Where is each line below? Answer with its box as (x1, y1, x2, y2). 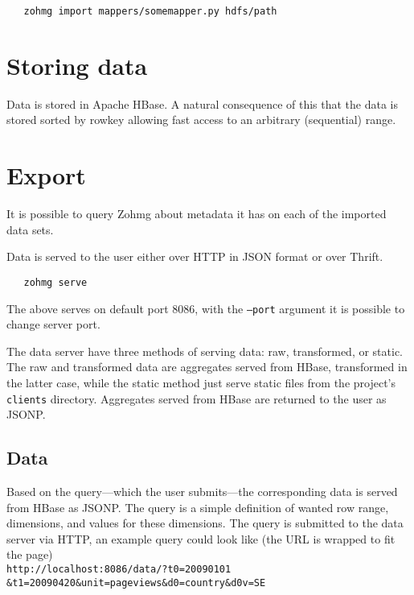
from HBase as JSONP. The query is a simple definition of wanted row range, (6, 498, 389, 515)
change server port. (6, 316, 100, 333)
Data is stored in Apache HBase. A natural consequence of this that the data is (6, 95, 399, 112)
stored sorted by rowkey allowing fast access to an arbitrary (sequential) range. (6, 111, 396, 128)
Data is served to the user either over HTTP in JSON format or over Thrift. (6, 248, 383, 265)
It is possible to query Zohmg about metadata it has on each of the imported (6, 205, 387, 222)
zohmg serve (23, 276, 88, 288)
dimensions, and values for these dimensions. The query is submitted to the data (6, 514, 404, 531)
